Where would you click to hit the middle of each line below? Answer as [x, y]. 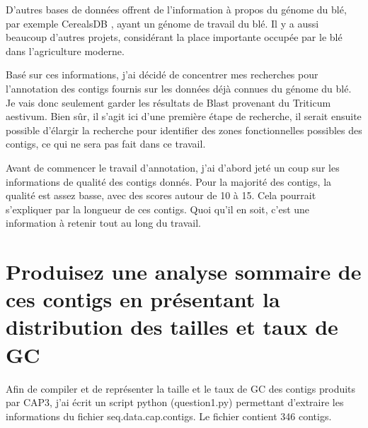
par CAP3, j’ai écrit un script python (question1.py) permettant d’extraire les [175, 402]
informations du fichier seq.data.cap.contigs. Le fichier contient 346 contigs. [169, 416]
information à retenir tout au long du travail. [103, 223]
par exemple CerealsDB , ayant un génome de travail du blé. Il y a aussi [162, 23]
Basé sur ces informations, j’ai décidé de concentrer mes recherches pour [162, 75]
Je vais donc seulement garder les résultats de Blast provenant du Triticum [168, 102]
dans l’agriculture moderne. [65, 50]
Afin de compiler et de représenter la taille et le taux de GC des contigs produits [181, 388]
